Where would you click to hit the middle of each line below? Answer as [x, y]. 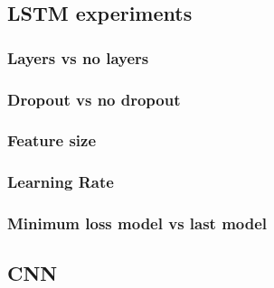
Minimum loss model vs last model [137, 223]
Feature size [52, 140]
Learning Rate [61, 182]
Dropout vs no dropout [94, 99]
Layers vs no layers [78, 57]
